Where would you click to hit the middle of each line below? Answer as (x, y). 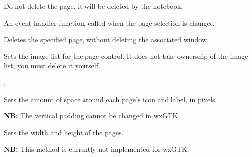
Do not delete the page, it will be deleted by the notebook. (93, 6)
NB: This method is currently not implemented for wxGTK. (97, 149)
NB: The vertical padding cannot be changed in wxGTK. (92, 116)
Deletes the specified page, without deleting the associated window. (106, 39)
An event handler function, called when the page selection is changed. (110, 23)
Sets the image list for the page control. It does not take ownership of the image (126, 56)
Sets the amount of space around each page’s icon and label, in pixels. (111, 99)
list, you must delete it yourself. (52, 66)
